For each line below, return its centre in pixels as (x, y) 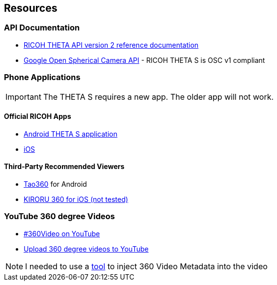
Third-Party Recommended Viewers (64, 167)
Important (23, 97)
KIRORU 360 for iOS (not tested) (76, 199)
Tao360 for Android (55, 184)
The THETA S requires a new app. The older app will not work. (158, 97)
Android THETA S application (71, 134)
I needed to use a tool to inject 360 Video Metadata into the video (146, 266)
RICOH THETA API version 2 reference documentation (111, 45)
